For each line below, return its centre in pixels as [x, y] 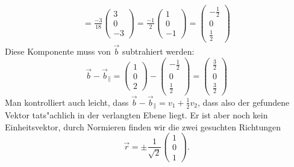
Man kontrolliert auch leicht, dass [67, 102]
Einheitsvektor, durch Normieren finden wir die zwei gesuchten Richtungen [143, 126]
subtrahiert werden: [158, 51]
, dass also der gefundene [243, 102]
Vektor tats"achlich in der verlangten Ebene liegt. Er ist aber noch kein [136, 115]
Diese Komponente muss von [58, 51]
